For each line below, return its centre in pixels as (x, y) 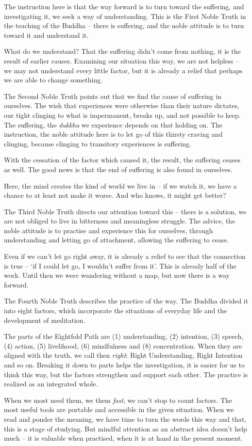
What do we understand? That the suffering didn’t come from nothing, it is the (122, 51)
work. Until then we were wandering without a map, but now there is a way (117, 275)
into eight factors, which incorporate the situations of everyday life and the (116, 311)
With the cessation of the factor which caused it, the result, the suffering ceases (122, 160)
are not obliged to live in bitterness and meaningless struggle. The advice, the (120, 221)
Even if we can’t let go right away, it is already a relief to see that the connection (125, 256)
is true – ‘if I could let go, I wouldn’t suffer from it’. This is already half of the (120, 265)
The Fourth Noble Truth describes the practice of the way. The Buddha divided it (126, 301)
